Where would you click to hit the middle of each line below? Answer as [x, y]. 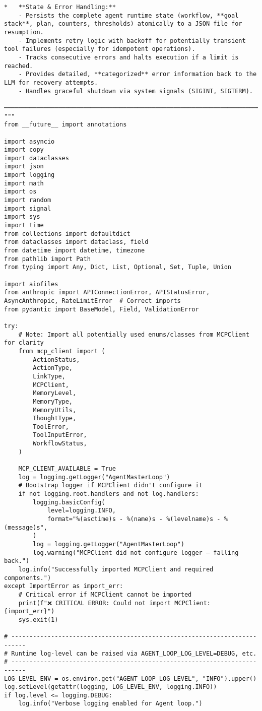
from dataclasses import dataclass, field [76, 242]
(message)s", [26, 527]
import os [20, 192]
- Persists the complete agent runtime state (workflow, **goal [128, 15]
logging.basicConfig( [69, 502]
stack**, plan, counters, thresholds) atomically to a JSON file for [123, 24]
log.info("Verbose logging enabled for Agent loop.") [110, 704]
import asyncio [29, 141]
